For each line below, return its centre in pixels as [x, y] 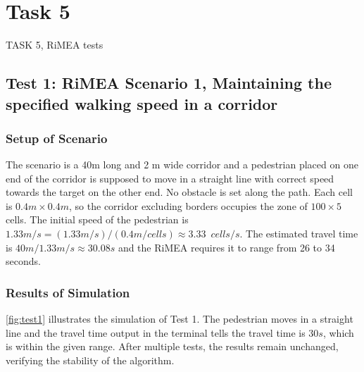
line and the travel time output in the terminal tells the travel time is [156, 332]
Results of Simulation [68, 292]
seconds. [23, 261]
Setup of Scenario [57, 138]
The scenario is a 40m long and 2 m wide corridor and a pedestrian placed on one [182, 165]
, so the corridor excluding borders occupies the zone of [188, 205]
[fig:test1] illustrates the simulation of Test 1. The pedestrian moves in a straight [180, 319]
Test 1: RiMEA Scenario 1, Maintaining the [169, 83]
